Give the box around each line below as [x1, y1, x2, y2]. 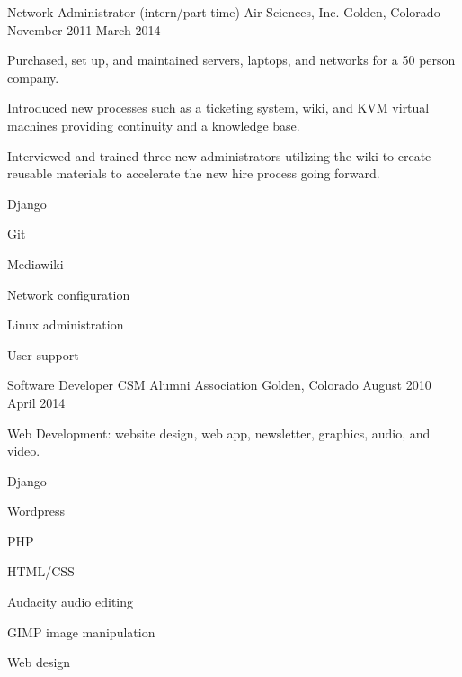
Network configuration [7, 284, 130, 303]
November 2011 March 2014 [7, 20, 161, 39]
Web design [7, 653, 71, 672]
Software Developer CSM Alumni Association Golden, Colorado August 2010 [7, 375, 431, 394]
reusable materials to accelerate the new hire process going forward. [7, 164, 380, 183]
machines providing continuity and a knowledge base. [7, 115, 300, 134]
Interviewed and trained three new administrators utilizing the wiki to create [7, 146, 431, 165]
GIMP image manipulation [7, 622, 155, 641]
